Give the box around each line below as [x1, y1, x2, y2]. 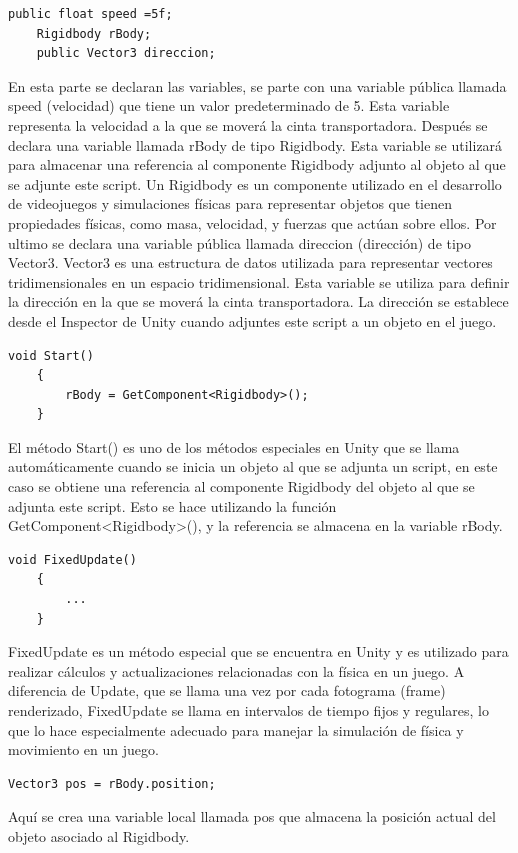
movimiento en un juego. [8, 739, 159, 760]
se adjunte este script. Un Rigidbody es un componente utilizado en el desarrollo [8, 173, 502, 194]
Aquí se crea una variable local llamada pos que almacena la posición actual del [8, 806, 496, 827]
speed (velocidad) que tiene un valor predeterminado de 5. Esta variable [8, 95, 450, 116]
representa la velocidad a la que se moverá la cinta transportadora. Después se [8, 114, 488, 135]
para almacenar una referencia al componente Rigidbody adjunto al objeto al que [8, 154, 506, 175]
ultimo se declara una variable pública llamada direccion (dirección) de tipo [8, 232, 472, 253]
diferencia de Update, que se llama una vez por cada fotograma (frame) [8, 680, 446, 701]
